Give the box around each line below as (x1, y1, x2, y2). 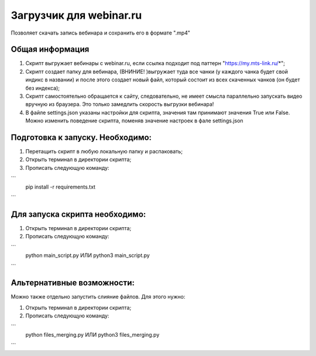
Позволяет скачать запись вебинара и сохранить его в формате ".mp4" (11, 29, 190, 36)
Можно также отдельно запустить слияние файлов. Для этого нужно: (11, 293, 186, 300)
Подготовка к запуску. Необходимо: (11, 132, 152, 142)
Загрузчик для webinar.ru (11, 9, 142, 22)
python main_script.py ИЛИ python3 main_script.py (25, 252, 150, 259)
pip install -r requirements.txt (25, 183, 96, 190)
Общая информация (11, 44, 90, 54)
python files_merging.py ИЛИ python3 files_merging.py (25, 331, 160, 338)
